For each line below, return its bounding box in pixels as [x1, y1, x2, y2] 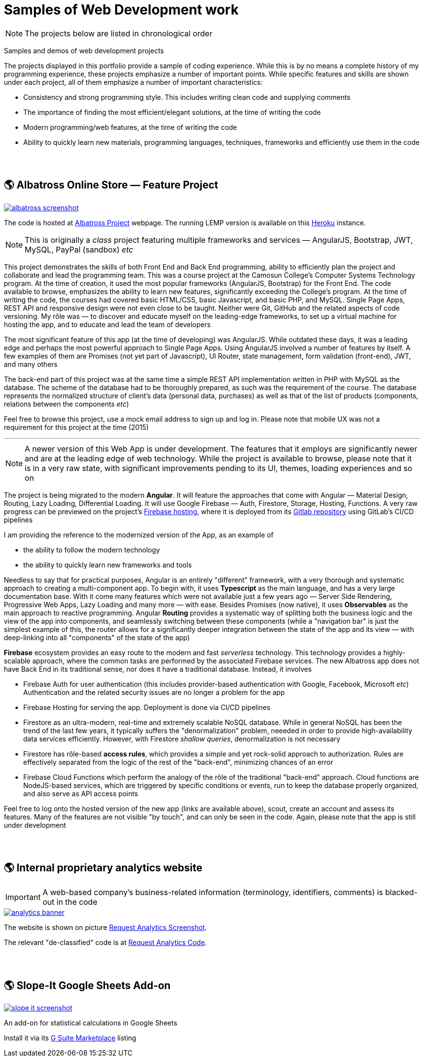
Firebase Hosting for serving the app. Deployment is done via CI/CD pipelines [23, 703, 271, 711]
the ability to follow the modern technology [23, 545, 160, 554]
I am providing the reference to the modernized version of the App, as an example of [4, 530, 273, 539]
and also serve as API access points [23, 789, 138, 798]
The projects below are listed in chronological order [25, 28, 212, 38]
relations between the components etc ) [4, 399, 129, 408]
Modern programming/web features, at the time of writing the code [23, 123, 237, 131]
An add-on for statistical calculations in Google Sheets [4, 1019, 178, 1027]
